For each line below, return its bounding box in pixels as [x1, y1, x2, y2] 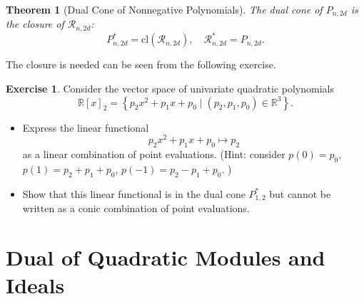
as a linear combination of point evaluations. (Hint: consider [22, 147, 285, 162]
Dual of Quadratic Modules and [6, 242, 325, 271]
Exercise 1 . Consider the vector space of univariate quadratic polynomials [6, 81, 334, 95]
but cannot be [269, 186, 331, 201]
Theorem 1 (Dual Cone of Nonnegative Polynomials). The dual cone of [6, 2, 323, 16]
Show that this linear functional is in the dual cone [22, 186, 246, 201]
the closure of [6, 16, 64, 31]
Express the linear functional [22, 120, 149, 135]
